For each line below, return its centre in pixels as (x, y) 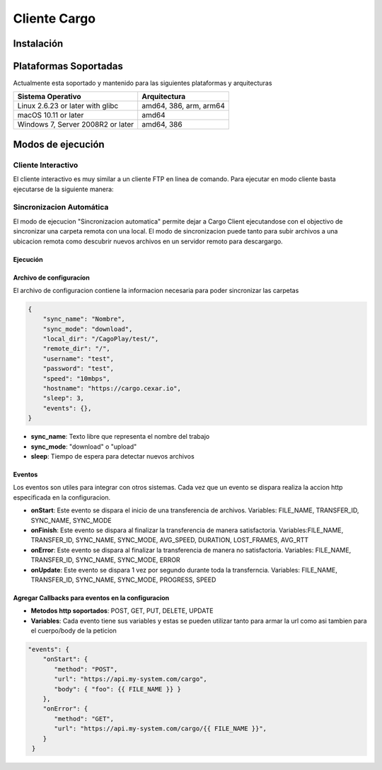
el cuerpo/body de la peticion (74, 631)
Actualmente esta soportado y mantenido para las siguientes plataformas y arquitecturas (143, 83)
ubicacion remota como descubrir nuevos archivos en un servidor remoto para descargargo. (148, 241)
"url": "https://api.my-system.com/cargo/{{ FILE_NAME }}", (161, 729)
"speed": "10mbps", (77, 378)
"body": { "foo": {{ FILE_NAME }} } (118, 689)
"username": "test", (79, 358)
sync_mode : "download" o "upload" (84, 447)
